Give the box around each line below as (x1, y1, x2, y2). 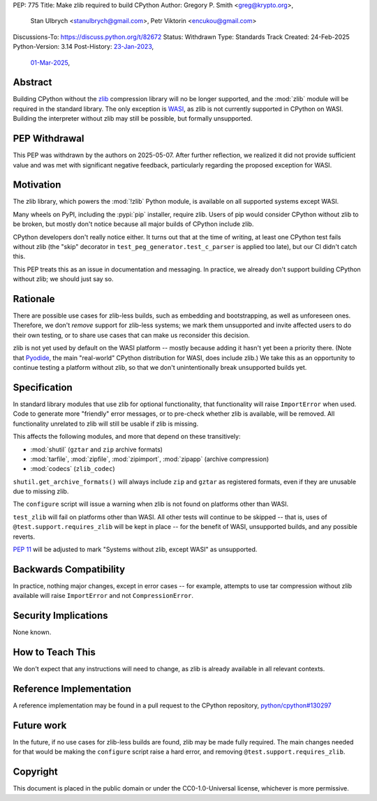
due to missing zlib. (13, 487, 69, 495)
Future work (13, 719, 67, 731)
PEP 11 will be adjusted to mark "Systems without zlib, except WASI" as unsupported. (13, 545, 258, 554)
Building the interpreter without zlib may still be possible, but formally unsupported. (13, 114, 253, 123)
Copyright (13, 766, 59, 778)
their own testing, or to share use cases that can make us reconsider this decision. (13, 331, 251, 339)
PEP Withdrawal (13, 133, 84, 144)
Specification (13, 381, 73, 394)
